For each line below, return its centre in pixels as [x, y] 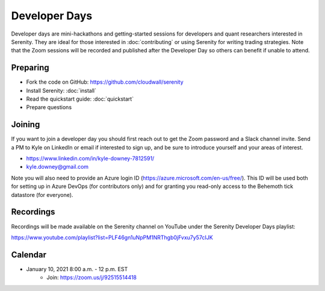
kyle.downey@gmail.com [57, 167]
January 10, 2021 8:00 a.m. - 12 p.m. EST [77, 269]
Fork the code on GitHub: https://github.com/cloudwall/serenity [105, 82]
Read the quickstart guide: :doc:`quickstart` [80, 99]
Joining [26, 124]
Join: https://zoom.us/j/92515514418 [92, 278]
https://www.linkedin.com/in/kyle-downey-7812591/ [90, 158]
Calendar [29, 255]
